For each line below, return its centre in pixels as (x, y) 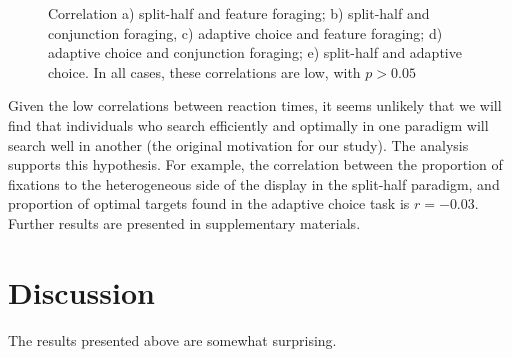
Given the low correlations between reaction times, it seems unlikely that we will (255, 105)
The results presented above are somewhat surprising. (172, 339)
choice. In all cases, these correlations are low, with (204, 71)
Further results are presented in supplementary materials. (184, 222)
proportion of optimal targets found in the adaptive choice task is (209, 203)
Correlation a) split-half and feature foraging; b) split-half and (239, 13)
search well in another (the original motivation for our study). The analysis (238, 144)
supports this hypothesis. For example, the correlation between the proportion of (255, 164)
